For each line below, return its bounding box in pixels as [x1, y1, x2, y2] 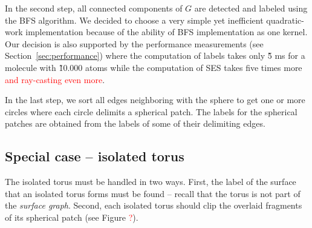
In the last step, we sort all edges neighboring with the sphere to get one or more [5, 93, 305, 106]
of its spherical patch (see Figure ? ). [5, 210, 138, 223]
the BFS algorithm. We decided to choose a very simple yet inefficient [5, 13, 264, 26]
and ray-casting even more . [5, 73, 105, 85]
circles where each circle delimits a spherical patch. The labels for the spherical [5, 105, 297, 118]
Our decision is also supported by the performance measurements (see [5, 37, 264, 50]
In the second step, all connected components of [5, 2, 183, 14]
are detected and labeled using [194, 2, 308, 14]
